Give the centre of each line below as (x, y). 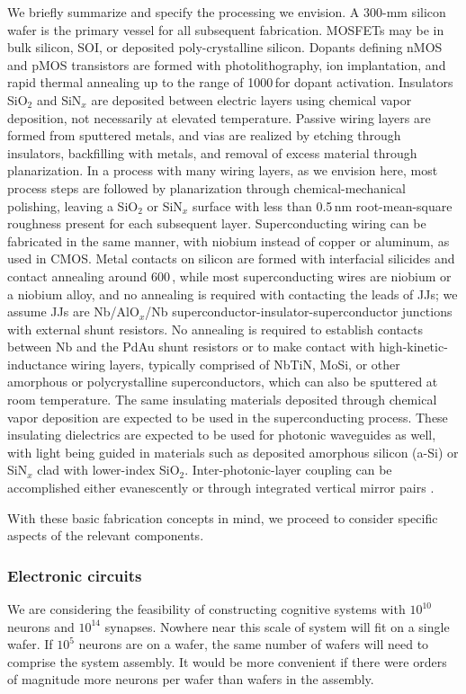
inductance (37, 364)
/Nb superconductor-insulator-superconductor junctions (299, 311)
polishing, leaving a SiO (73, 205)
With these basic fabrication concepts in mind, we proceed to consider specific (223, 517)
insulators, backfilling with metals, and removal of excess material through (212, 152)
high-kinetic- (413, 347)
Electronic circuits (75, 575)
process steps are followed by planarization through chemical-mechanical (207, 187)
